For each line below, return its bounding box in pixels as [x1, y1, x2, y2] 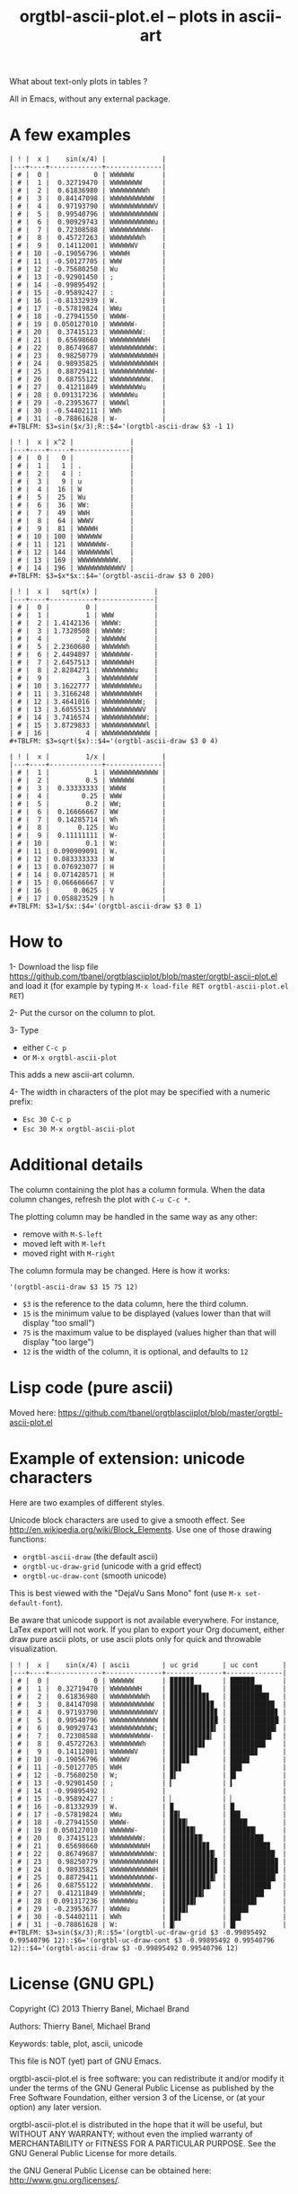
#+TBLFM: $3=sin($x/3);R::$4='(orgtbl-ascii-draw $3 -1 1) [9, 422, 235, 431]
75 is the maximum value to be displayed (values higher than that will [22, 1328, 276, 1337]
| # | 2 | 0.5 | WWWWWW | [9, 776, 167, 786]
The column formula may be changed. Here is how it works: [9, 1266, 231, 1275]
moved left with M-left [22, 1239, 106, 1248]
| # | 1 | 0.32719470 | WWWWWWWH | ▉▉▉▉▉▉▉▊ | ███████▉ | [9, 1683, 287, 1693]
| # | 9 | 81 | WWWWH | [9, 524, 135, 534]
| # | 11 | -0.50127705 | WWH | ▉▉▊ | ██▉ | [9, 1763, 287, 1772]
